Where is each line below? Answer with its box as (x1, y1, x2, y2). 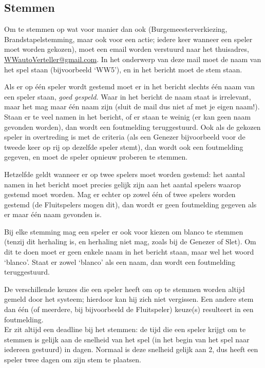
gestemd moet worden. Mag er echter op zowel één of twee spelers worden (4, 189, 236, 200)
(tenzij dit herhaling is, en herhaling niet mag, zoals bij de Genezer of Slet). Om (4, 236, 256, 247)
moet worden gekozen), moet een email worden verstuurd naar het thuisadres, (4, 44, 249, 54)
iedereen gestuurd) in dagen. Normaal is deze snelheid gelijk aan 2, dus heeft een (4, 344, 258, 355)
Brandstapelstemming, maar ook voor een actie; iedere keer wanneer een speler (4, 33, 253, 44)
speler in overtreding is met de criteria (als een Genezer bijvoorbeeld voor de (4, 131, 245, 142)
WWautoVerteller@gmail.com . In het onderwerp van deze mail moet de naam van (4, 53, 261, 64)
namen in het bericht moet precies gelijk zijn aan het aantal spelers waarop (4, 179, 241, 189)
